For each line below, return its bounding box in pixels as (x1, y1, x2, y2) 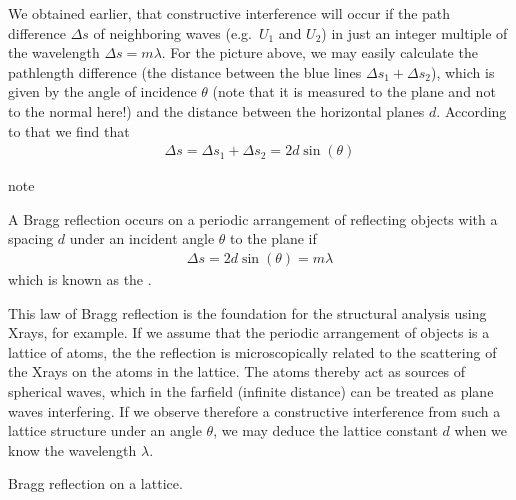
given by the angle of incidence (8, 81, 197, 102)
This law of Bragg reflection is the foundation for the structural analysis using (8, 302, 487, 323)
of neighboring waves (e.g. (93, 22, 252, 43)
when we (454, 420, 508, 441)
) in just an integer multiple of (321, 22, 508, 43)
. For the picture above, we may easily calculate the (161, 42, 478, 63)
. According (436, 100, 507, 121)
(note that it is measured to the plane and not (212, 81, 496, 102)
